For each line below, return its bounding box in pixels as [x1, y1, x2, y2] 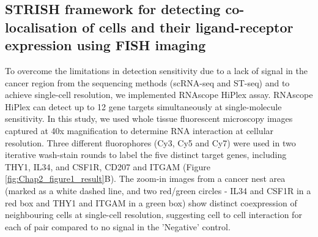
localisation [5, 17, 78, 36]
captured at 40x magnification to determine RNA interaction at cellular [5, 124, 274, 137]
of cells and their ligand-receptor [82, 17, 294, 36]
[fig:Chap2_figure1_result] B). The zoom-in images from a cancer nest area [5, 172, 286, 185]
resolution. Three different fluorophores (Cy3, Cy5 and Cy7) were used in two [5, 136, 296, 149]
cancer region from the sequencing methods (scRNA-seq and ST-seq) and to [5, 76, 290, 89]
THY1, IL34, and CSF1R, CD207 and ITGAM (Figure [5, 160, 210, 173]
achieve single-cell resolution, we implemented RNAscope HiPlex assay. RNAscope [5, 88, 313, 101]
